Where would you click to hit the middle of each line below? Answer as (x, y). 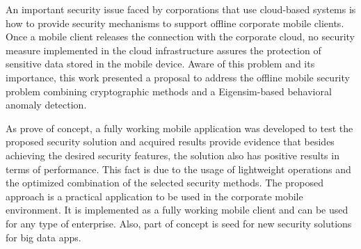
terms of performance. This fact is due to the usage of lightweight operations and (178, 169)
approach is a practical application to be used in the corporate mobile (154, 196)
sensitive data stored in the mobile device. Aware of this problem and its (160, 64)
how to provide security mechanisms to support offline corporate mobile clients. (175, 23)
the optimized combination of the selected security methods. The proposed (165, 183)
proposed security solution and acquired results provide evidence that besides (170, 142)
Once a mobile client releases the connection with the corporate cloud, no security (180, 37)
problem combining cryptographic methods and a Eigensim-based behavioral (169, 91)
